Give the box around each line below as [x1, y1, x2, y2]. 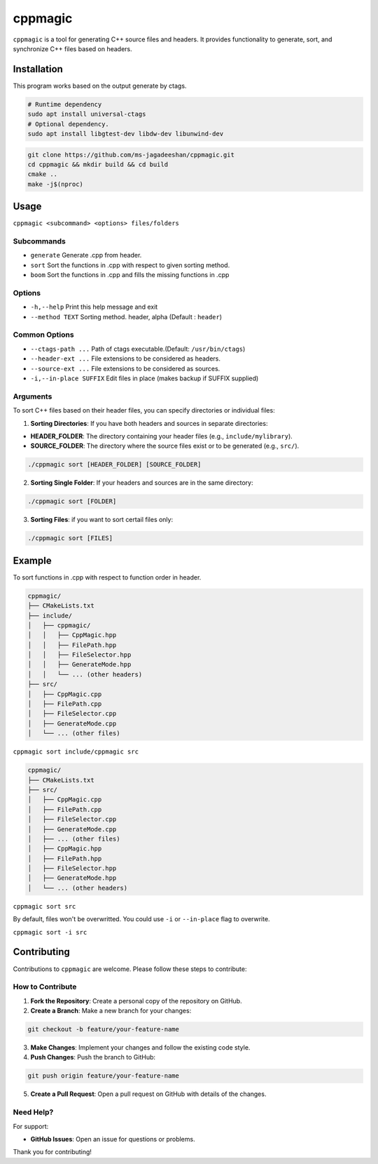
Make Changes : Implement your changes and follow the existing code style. [30, 1043, 251, 1052]
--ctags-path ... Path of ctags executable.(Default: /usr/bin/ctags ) [30, 344, 246, 353]
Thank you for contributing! [13, 1148, 92, 1156]
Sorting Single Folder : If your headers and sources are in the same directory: [30, 479, 253, 487]
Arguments [13, 392, 52, 401]
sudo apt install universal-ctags [27, 110, 146, 119]
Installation [13, 63, 63, 75]
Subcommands [13, 236, 66, 246]
